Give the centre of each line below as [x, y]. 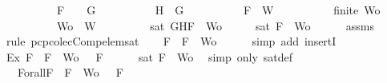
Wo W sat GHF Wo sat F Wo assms [215, 25]
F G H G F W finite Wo [218, 10]
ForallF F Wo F [70, 72]
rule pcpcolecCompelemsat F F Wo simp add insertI [171, 41]
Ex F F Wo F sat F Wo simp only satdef [149, 56]
